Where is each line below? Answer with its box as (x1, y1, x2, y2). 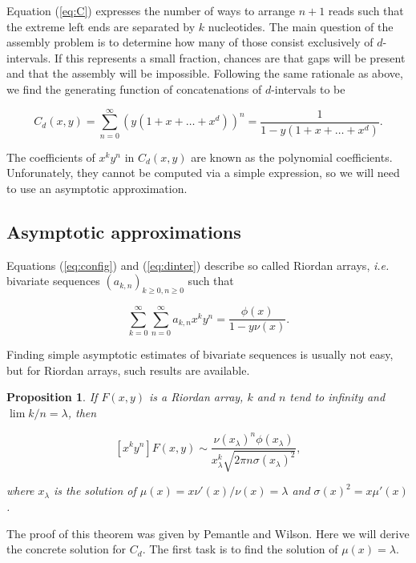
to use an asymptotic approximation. (6, 179, 188, 196)
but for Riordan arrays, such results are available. (6, 361, 250, 378)
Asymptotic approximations (6, 219, 241, 243)
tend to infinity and (289, 388, 386, 405)
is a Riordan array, (148, 388, 244, 405)
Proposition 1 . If (6, 388, 98, 405)
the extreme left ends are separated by (6, 18, 196, 34)
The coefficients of (6, 148, 95, 165)
